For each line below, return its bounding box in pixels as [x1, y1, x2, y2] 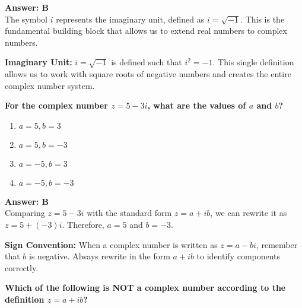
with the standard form [87, 207, 172, 219]
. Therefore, [62, 218, 104, 230]
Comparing [5, 207, 45, 219]
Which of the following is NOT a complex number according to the [5, 281, 286, 294]
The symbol [5, 12, 48, 25]
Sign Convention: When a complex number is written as [5, 238, 218, 250]
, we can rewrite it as [210, 207, 287, 219]
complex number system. [5, 79, 95, 91]
